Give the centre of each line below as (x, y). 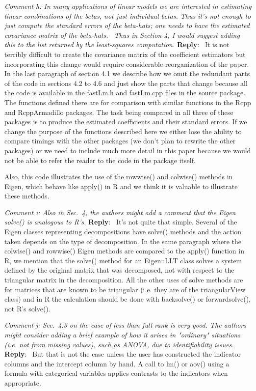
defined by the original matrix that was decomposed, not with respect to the (119, 270)
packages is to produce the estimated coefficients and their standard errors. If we (126, 122)
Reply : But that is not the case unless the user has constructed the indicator (123, 354)
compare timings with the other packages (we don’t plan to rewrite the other (120, 141)
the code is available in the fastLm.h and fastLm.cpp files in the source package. (125, 93)
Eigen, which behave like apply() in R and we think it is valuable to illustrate (121, 186)
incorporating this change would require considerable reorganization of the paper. (127, 64)
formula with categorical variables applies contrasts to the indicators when (116, 373)
